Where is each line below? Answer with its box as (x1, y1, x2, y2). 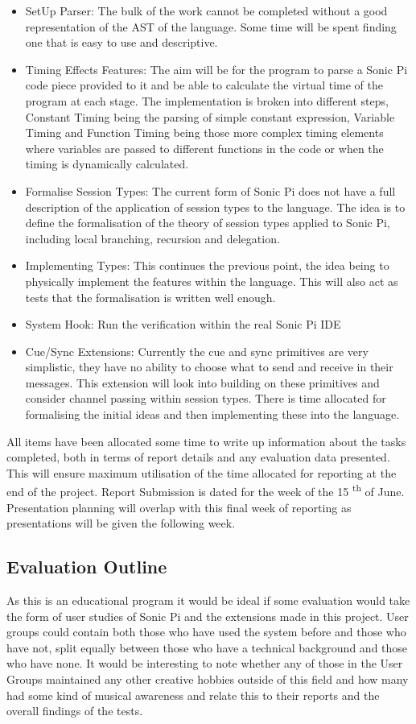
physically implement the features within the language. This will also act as (25, 272, 398, 289)
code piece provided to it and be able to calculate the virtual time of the (25, 77, 383, 93)
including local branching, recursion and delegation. (25, 230, 280, 246)
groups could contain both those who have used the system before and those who (6, 623, 406, 640)
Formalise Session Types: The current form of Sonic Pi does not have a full (25, 182, 396, 199)
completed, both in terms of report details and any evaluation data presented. (6, 449, 390, 465)
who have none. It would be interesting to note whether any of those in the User (6, 655, 403, 672)
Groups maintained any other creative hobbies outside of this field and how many (6, 671, 409, 688)
